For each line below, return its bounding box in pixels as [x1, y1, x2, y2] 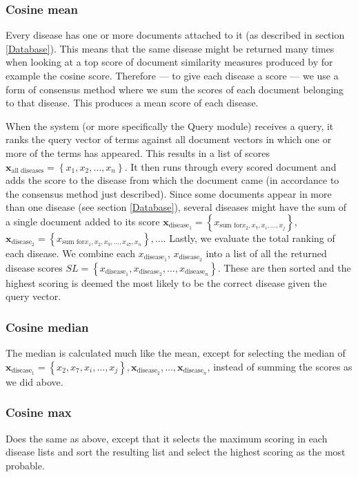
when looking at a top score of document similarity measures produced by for [6, 55, 333, 69]
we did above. [6, 374, 63, 389]
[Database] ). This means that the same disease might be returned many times [6, 41, 335, 55]
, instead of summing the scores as [207, 359, 352, 373]
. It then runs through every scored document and [124, 159, 337, 174]
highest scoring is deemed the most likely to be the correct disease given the [6, 275, 327, 290]
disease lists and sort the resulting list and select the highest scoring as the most [6, 445, 346, 459]
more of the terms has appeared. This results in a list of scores [6, 145, 270, 160]
